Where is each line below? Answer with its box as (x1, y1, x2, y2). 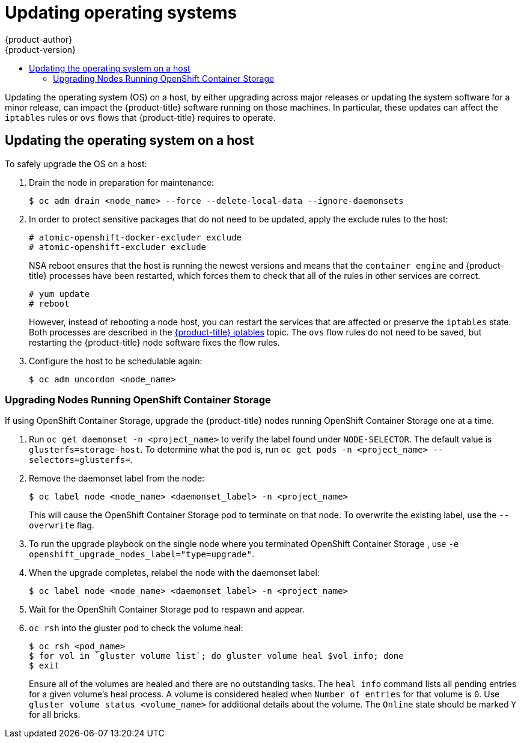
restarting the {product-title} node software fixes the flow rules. (29, 337, 280, 347)
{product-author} (5, 34, 73, 44)
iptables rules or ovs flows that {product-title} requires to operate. (5, 112, 276, 123)
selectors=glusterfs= (29, 455, 130, 465)
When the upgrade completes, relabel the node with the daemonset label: (29, 567, 320, 578)
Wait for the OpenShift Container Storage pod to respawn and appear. (29, 604, 305, 615)
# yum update (29, 289, 90, 299)
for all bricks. (29, 709, 81, 720)
